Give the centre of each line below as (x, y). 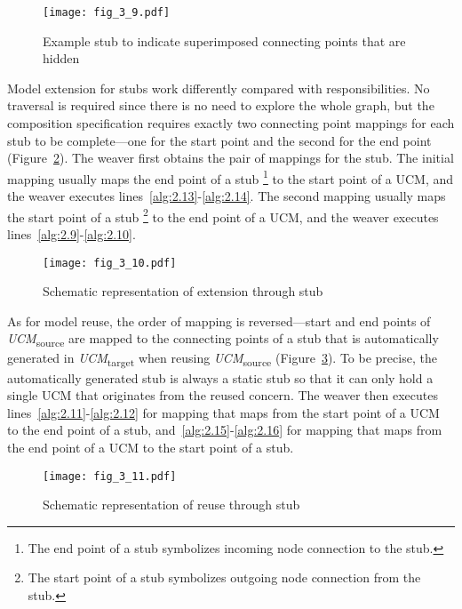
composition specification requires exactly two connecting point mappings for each (231, 123)
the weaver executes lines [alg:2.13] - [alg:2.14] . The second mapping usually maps (227, 196)
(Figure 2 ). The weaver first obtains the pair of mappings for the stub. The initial (231, 158)
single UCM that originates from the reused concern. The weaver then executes (223, 395)
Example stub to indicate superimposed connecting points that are (224, 40)
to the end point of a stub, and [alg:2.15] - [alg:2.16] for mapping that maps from (225, 430)
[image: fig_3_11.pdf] (110, 476)
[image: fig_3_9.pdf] (107, 12)
